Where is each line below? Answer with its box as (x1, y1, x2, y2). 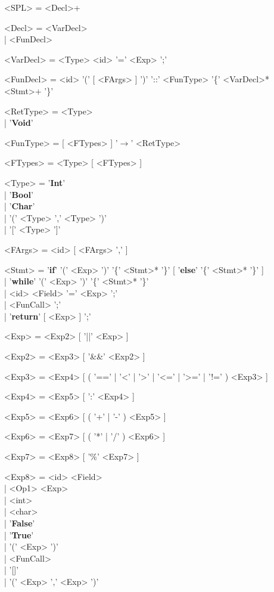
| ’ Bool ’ (4, 188, 33, 200)
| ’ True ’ (4, 528, 34, 541)
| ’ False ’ (4, 517, 35, 529)
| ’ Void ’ (4, 116, 33, 129)
